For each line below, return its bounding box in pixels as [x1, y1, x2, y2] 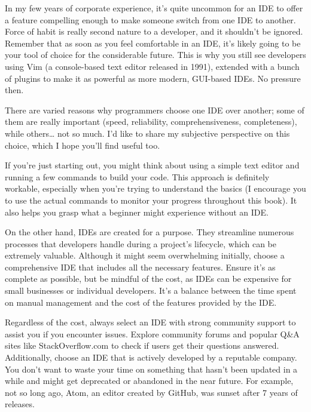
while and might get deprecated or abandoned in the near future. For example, [5, 374, 294, 387]
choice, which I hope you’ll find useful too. [5, 139, 160, 151]
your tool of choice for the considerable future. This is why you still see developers [5, 48, 306, 61]
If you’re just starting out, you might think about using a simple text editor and [5, 159, 300, 171]
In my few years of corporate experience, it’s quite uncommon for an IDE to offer [5, 2, 303, 14]
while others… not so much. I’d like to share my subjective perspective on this [5, 127, 290, 139]
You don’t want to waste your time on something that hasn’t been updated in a [5, 362, 298, 375]
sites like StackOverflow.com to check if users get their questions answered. [5, 339, 279, 352]
